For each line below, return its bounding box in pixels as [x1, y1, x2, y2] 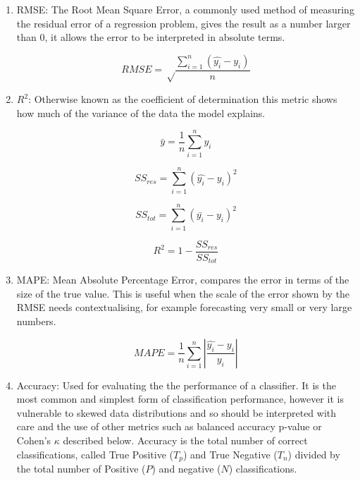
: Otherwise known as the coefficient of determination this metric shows [28, 92, 337, 106]
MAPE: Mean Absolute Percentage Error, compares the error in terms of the [16, 272, 349, 287]
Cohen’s [16, 433, 51, 448]
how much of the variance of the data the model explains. [16, 105, 266, 120]
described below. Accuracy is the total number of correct [63, 433, 308, 448]
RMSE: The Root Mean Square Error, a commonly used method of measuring [16, 2, 354, 16]
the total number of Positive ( [16, 461, 146, 476]
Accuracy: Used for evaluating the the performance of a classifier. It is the [16, 377, 336, 392]
